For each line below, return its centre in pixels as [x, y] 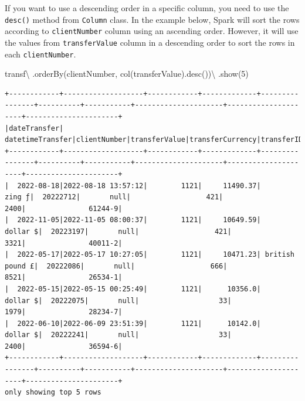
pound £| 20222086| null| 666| [116, 266]
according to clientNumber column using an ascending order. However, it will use [152, 31]
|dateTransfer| [34, 128]
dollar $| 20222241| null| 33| [118, 335]
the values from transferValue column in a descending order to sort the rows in [150, 42]
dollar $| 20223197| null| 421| [118, 231]
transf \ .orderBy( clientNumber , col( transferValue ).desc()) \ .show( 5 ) [127, 74]
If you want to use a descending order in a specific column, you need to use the [147, 8]
